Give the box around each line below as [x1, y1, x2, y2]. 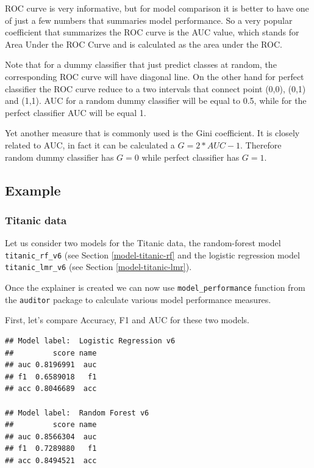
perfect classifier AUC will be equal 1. [5, 106, 146, 119]
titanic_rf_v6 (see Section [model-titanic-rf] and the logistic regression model [5, 248, 300, 261]
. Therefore [240, 138, 282, 151]
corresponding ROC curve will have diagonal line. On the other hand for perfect [5, 70, 304, 82]
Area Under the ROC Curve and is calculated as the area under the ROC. [5, 37, 282, 50]
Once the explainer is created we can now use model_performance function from [5, 281, 305, 294]
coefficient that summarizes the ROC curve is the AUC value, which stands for [5, 26, 299, 38]
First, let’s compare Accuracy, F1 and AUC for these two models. [5, 313, 249, 326]
